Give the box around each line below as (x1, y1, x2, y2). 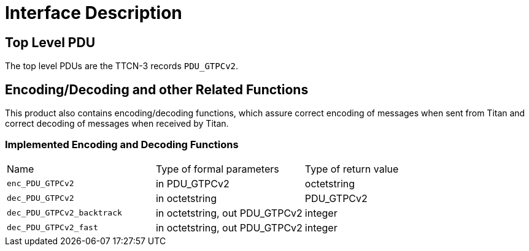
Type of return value (304, 162, 399, 175)
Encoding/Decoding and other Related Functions (5, 81, 309, 97)
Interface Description (5, 2, 182, 23)
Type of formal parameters (155, 162, 279, 175)
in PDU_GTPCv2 (155, 177, 230, 190)
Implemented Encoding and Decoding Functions (5, 138, 239, 151)
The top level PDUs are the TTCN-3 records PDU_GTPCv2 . (5, 61, 239, 72)
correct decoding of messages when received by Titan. (5, 118, 229, 129)
